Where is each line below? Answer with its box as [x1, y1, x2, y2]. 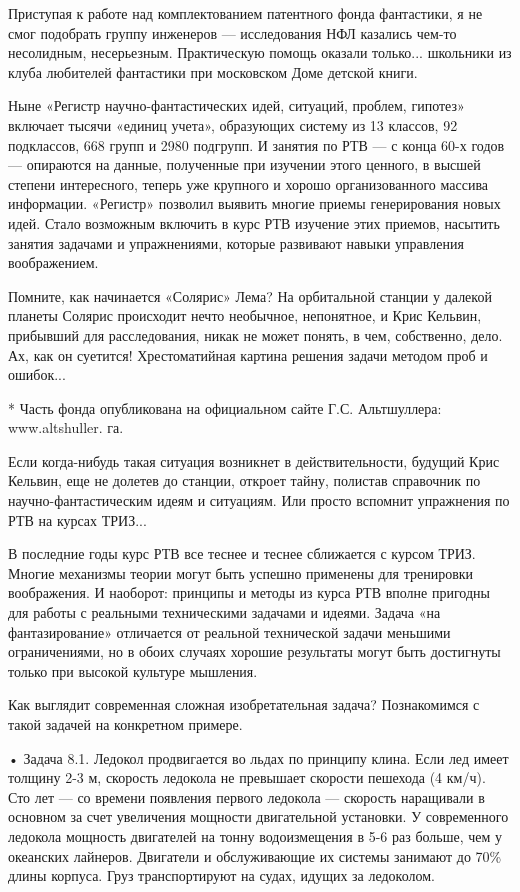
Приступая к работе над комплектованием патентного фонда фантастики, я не [8, 3, 483, 23]
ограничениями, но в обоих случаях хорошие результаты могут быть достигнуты [8, 641, 501, 662]
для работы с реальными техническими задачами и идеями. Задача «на [8, 602, 441, 623]
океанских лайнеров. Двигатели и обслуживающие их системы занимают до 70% [8, 845, 502, 866]
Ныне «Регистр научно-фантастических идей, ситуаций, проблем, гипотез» [8, 95, 465, 116]
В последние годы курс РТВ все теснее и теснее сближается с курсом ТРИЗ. [8, 543, 476, 564]
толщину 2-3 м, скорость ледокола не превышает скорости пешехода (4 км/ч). [8, 767, 486, 788]
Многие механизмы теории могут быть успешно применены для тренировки [8, 562, 474, 583]
